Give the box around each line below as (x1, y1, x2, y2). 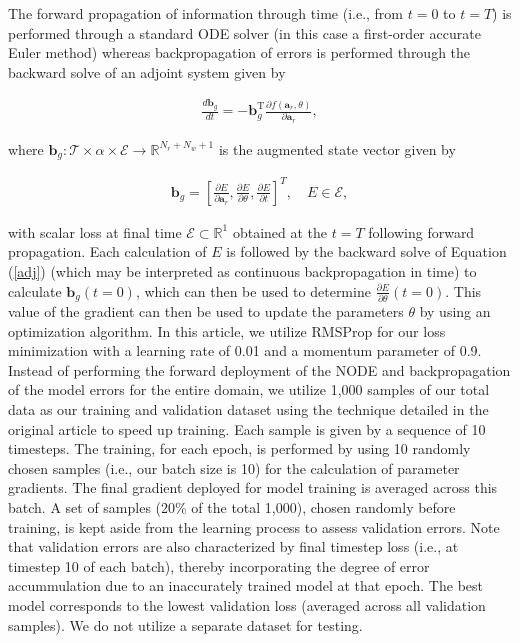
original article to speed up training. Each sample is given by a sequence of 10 (8, 418, 486, 439)
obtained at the (232, 221, 328, 242)
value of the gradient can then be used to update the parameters (8, 301, 404, 322)
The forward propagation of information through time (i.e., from (8, 3, 404, 23)
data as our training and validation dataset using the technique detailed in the (8, 399, 489, 420)
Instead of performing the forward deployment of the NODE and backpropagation (8, 359, 511, 380)
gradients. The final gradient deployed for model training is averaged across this (8, 477, 498, 498)
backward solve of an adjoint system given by (8, 61, 286, 82)
